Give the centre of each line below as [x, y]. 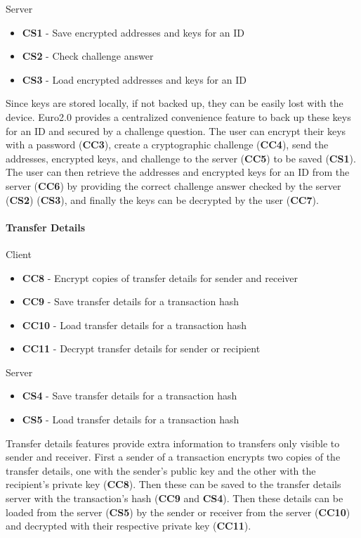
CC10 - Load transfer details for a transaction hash [134, 325]
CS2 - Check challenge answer [88, 56]
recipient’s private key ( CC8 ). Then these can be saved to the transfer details [173, 484]
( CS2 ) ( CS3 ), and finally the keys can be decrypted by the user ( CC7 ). [162, 199]
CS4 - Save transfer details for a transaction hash [130, 396]
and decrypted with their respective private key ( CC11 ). [129, 526]
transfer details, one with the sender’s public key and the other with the [161, 470]
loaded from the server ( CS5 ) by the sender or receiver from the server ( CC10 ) [178, 512]
